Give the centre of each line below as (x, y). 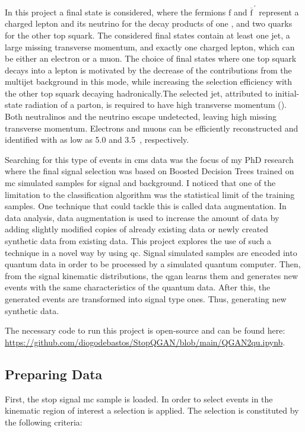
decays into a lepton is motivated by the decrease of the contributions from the (148, 70)
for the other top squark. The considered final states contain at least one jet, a (147, 35)
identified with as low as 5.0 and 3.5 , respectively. (97, 140)
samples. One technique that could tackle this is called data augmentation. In (146, 206)
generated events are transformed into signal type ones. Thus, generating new (146, 298)
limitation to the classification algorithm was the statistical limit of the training (150, 194)
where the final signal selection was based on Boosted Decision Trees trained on (150, 171)
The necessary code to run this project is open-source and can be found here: (145, 330)
